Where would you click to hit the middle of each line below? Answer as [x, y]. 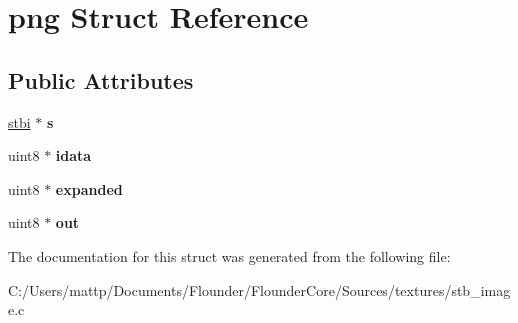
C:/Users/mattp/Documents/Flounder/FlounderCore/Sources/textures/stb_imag [259, 289]
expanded [89, 188]
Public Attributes [101, 79]
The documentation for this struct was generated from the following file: [229, 255]
